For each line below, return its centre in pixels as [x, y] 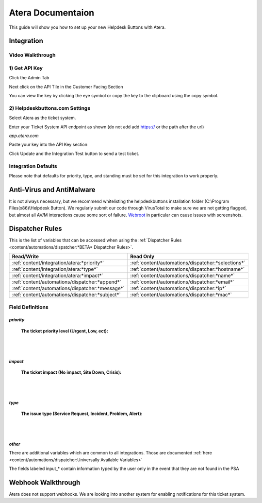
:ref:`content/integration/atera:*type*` [55, 269]
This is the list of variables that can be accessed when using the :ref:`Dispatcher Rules [95, 240]
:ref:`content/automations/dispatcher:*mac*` [181, 295]
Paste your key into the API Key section [48, 145]
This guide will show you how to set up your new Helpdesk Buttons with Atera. [87, 27]
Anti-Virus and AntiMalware [52, 190]
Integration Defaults [33, 166]
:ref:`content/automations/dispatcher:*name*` [182, 276]
